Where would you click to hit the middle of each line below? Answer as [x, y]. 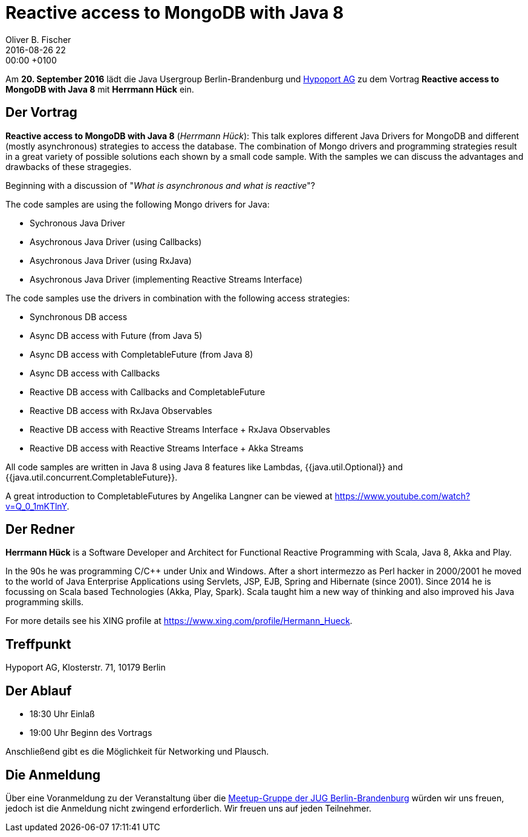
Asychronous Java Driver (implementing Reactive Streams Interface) [166, 279]
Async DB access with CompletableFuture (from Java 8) [142, 354]
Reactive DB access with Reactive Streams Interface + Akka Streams [167, 448]
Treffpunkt [38, 644]
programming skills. [45, 602]
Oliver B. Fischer [38, 39]
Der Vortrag [41, 113]
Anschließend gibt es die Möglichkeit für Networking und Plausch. [137, 752]
